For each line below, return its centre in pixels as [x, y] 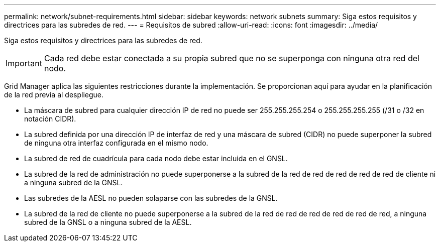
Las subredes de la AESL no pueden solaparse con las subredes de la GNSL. [151, 198]
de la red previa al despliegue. [54, 95]
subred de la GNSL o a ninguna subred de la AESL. [108, 222]
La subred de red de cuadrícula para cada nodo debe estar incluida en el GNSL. [156, 158]
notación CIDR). [50, 119]
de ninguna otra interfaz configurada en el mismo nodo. [116, 143]
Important [24, 63]
